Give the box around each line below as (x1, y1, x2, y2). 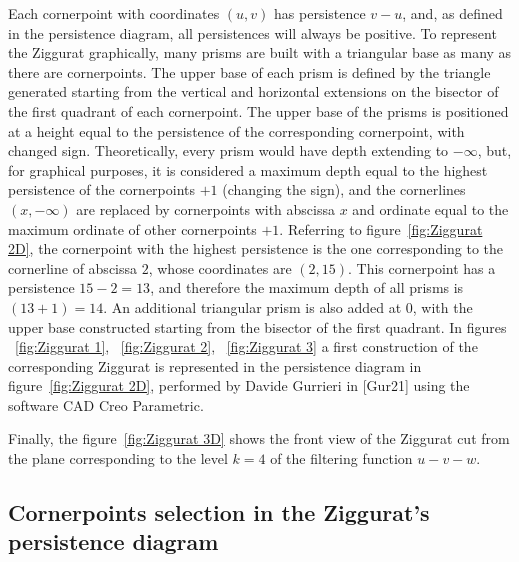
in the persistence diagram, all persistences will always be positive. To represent (8, 22, 497, 43)
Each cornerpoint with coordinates (8, 3, 220, 23)
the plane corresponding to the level (8, 448, 228, 469)
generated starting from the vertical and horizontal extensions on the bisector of (8, 81, 499, 102)
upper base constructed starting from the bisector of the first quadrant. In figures (8, 316, 507, 337)
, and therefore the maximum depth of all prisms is (150, 277, 464, 298)
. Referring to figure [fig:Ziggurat (279, 218, 483, 239)
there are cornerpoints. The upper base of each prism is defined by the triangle (8, 61, 491, 82)
